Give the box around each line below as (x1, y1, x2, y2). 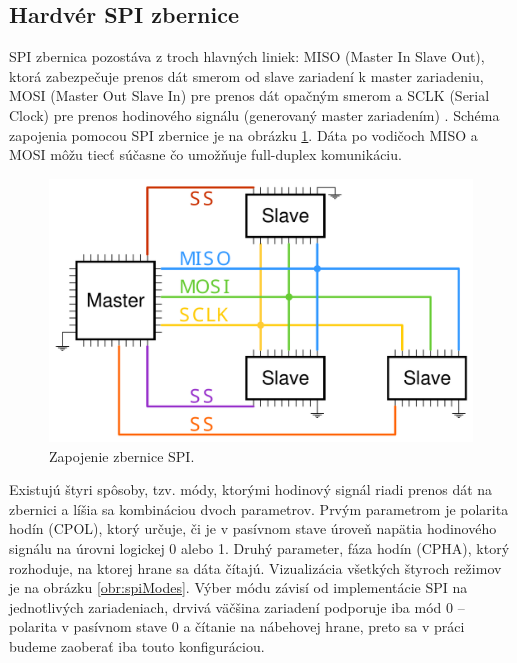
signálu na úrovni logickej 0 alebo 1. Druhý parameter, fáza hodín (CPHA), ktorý (9, 538, 510, 559)
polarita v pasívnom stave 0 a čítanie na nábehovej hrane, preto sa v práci (9, 616, 465, 637)
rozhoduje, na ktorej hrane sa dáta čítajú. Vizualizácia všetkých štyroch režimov (9, 557, 502, 578)
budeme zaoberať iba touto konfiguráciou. (9, 636, 265, 657)
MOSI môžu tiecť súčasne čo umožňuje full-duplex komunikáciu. (9, 144, 402, 165)
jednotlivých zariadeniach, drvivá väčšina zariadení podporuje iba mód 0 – (9, 596, 465, 617)
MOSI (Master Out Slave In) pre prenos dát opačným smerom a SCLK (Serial (9, 85, 490, 106)
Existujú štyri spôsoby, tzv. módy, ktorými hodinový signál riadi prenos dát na (9, 479, 493, 500)
